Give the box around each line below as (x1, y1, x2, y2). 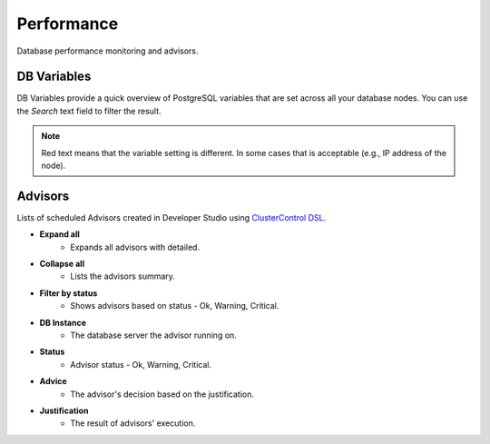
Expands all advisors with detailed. (70, 242, 200, 252)
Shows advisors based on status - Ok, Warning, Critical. (70, 301, 279, 311)
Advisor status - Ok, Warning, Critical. (70, 359, 212, 370)
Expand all (39, 229, 81, 240)
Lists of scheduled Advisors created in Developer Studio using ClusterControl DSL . (16, 212, 327, 222)
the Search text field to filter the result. (16, 105, 162, 116)
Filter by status (39, 287, 98, 299)
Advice (39, 376, 67, 387)
